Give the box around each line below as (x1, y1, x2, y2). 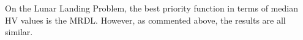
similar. (5, 25, 33, 38)
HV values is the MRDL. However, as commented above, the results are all (5, 13, 286, 26)
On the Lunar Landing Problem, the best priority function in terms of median (5, 2, 298, 14)
